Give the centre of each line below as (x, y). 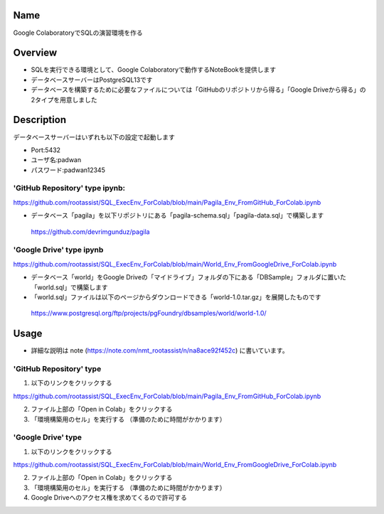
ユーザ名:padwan (56, 160)
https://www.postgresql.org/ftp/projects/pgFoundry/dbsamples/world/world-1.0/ (149, 314)
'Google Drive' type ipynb (58, 250)
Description (40, 120)
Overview (35, 53)
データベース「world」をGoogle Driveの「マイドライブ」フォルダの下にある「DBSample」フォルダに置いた (188, 277)
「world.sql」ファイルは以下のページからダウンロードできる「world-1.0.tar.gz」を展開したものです (176, 297)
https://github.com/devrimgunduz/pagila (90, 232)
